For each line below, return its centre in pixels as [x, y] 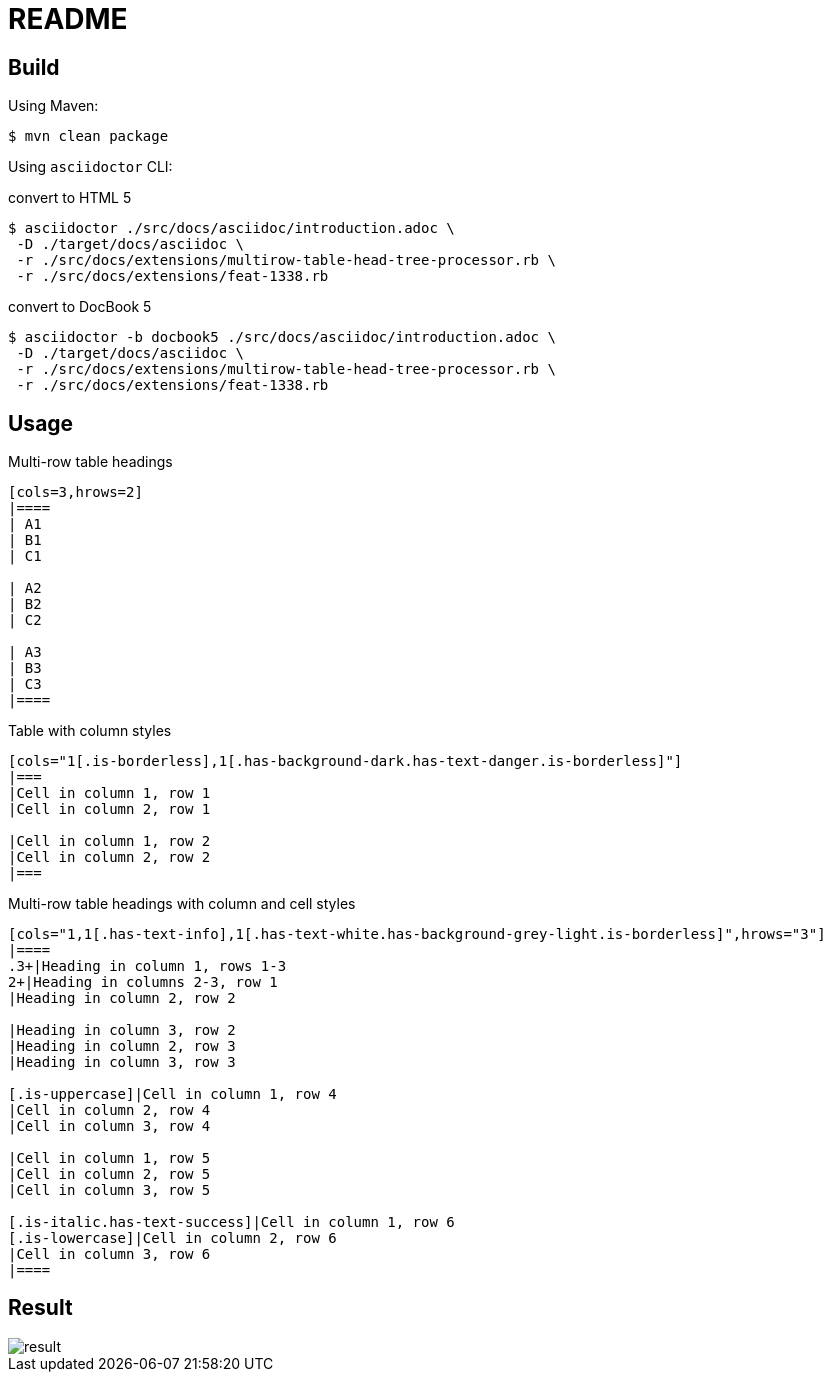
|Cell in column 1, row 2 [109, 841]
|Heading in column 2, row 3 [122, 1046]
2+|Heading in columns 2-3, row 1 [143, 982]
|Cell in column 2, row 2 [109, 857]
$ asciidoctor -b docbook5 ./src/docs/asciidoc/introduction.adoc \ [282, 337]
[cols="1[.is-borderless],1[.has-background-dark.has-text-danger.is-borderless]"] [345, 761]
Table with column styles [90, 731]
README [68, 19]
